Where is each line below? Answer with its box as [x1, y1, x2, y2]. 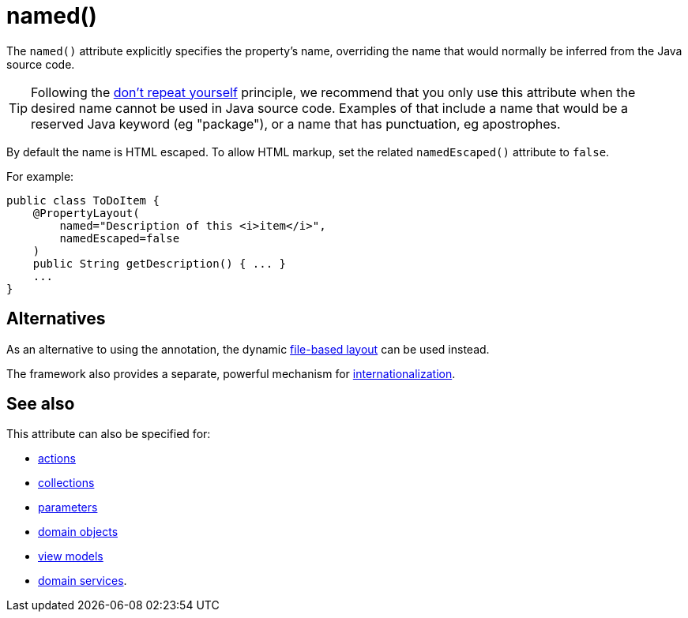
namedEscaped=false [59, 231, 180, 245]
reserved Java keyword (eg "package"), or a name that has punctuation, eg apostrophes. [31, 115, 561, 132]
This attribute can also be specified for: [6, 427, 211, 441]
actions [38, 451, 76, 466]
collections [38, 476, 95, 490]
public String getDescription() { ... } [32, 257, 287, 270]
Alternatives [6, 309, 106, 329]
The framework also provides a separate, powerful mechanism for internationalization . [6, 366, 456, 380]
